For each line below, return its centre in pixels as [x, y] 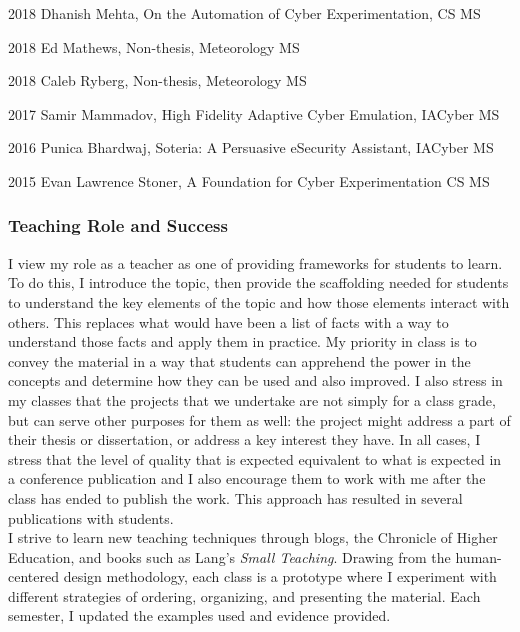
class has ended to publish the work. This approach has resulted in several [235, 497]
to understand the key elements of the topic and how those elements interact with [259, 301]
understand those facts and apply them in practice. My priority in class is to [242, 341]
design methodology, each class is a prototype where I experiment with [280, 576]
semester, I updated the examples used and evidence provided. [199, 615]
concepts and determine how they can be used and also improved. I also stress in [255, 380]
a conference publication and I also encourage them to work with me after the [247, 478]
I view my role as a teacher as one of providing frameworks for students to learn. [255, 262]
